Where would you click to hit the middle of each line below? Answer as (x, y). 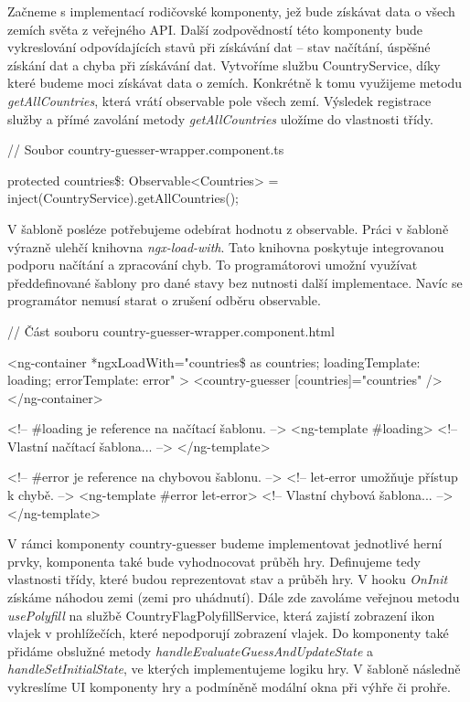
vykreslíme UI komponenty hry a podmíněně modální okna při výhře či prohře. (229, 686)
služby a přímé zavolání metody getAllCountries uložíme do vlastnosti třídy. (220, 118)
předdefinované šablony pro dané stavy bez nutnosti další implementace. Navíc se (235, 282)
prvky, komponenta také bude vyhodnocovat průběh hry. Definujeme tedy (214, 561)
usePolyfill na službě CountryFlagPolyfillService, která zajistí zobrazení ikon (221, 615)
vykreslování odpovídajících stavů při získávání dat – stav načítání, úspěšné (219, 47)
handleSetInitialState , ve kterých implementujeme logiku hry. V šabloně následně (234, 669)
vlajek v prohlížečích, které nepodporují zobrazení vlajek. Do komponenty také (228, 633)
